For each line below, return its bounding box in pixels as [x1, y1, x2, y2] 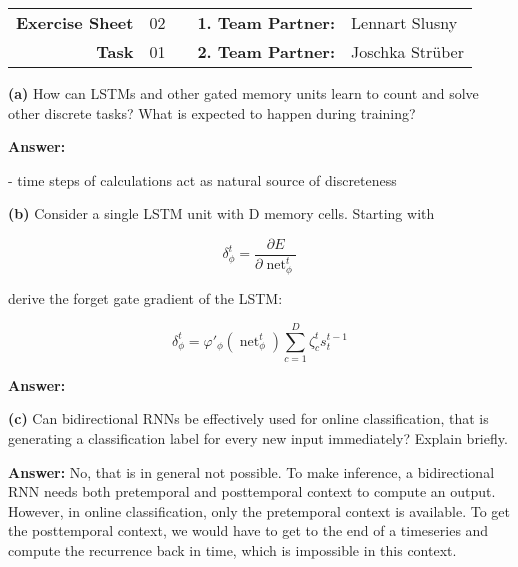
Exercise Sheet [16, 11, 134, 34]
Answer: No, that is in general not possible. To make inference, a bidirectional [8, 461, 495, 482]
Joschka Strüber [351, 40, 464, 63]
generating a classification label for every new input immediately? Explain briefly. [8, 428, 508, 449]
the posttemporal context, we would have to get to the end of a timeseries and [8, 520, 489, 541]
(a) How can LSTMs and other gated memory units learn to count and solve [8, 83, 479, 103]
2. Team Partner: [197, 40, 336, 63]
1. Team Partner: [197, 11, 336, 34]
